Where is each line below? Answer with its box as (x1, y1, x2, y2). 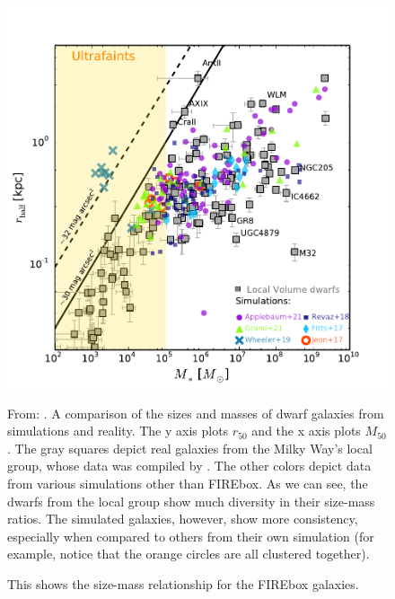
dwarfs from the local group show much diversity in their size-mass (7, 491, 375, 510)
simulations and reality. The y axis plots (7, 421, 229, 440)
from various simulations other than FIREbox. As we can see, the (7, 473, 368, 492)
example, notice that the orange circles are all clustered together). (7, 544, 370, 563)
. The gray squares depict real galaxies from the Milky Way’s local (7, 438, 373, 457)
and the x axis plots (251, 421, 361, 440)
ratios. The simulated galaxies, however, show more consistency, (7, 509, 358, 528)
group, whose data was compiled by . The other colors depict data (7, 456, 372, 475)
